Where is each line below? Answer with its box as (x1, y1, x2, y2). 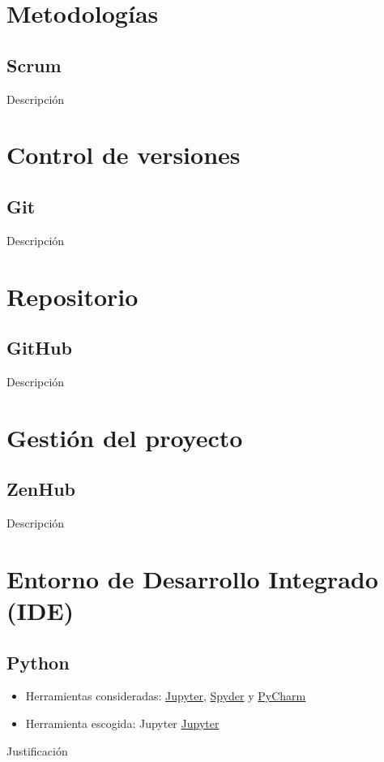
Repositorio (6, 279, 139, 312)
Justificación (6, 742, 68, 759)
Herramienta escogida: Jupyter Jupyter (25, 715, 220, 732)
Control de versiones (6, 138, 241, 171)
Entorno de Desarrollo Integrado (6, 562, 378, 595)
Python (6, 649, 70, 674)
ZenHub (6, 476, 75, 502)
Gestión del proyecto (6, 420, 243, 454)
